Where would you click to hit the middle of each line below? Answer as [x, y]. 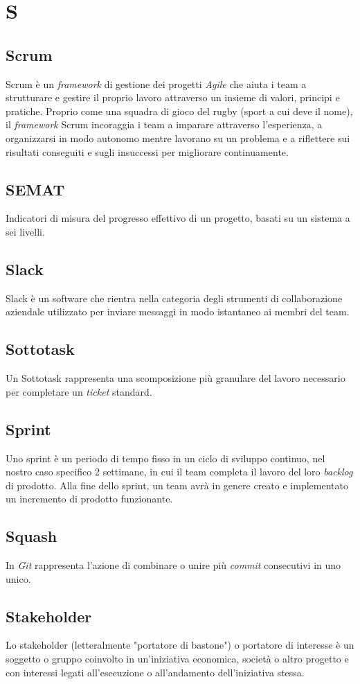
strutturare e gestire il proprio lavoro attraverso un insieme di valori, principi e [173, 97]
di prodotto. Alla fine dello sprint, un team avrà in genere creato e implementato [177, 485]
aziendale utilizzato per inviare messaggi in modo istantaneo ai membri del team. [178, 312]
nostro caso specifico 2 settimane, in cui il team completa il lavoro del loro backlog [179, 472]
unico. [18, 578]
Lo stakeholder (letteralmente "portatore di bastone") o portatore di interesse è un [180, 645]
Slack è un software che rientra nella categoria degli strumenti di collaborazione [174, 298]
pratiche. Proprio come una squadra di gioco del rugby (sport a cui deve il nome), [179, 111]
